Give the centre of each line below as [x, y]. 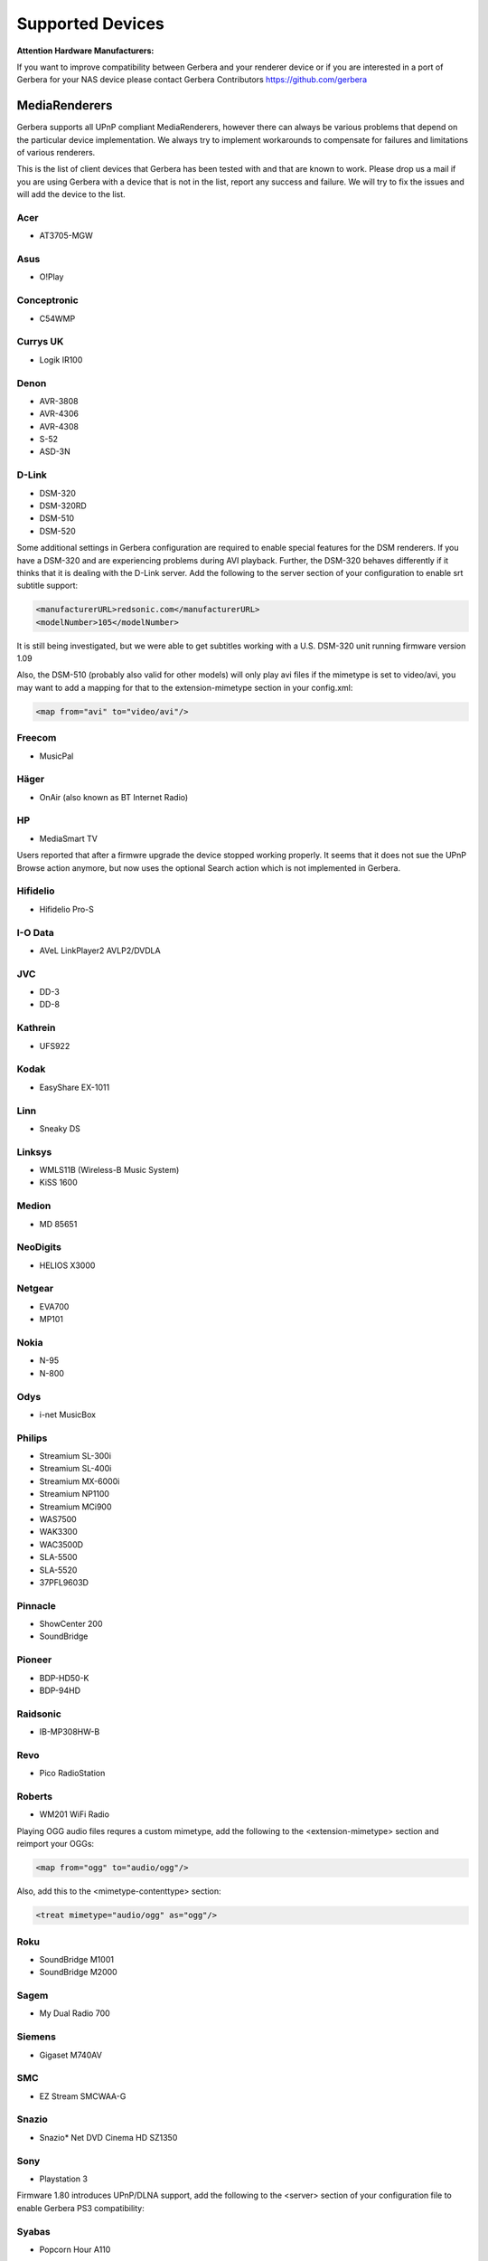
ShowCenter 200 [71, 1624]
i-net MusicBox [68, 1414]
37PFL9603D [64, 1582]
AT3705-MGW [66, 236]
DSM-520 [57, 531]
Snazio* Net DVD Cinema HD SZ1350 [108, 2137]
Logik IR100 [61, 359]
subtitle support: [47, 586]
